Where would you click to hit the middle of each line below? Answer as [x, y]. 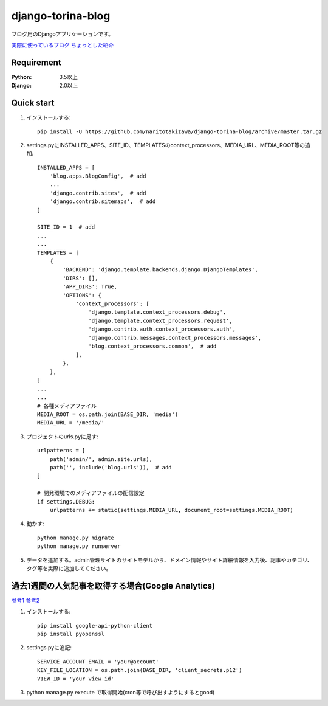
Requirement [36, 62]
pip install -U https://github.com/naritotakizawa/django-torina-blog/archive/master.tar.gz [180, 131]
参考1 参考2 [26, 600]
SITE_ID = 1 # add [66, 227]
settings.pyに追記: [49, 648]
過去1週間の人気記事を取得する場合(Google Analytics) [113, 586]
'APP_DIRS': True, [90, 287]
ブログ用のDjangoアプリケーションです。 [62, 34]
